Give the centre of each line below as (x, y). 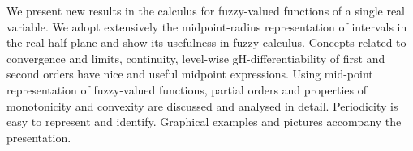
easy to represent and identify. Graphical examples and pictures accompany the (204, 122)
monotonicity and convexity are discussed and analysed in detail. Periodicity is (202, 105)
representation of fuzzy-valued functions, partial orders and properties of (187, 89)
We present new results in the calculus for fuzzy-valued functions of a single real (206, 10)
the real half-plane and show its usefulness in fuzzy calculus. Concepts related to (206, 42)
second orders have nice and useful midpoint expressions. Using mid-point (190, 74)
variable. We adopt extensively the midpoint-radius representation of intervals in (207, 26)
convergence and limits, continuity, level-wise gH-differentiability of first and (196, 58)
